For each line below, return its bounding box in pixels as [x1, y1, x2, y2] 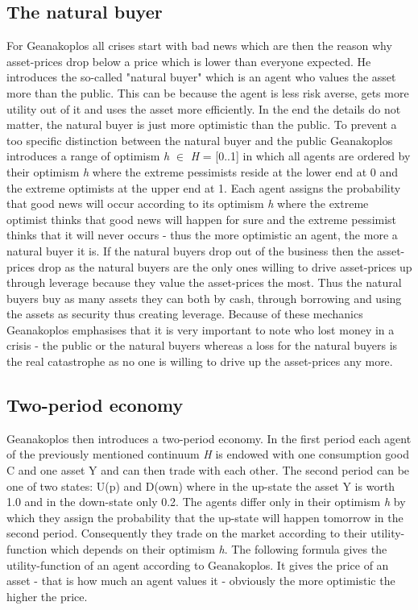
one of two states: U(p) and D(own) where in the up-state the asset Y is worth [6, 477, 395, 494]
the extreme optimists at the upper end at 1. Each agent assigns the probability [6, 179, 401, 196]
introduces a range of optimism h [6, 147, 170, 164]
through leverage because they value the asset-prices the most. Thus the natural [6, 274, 402, 291]
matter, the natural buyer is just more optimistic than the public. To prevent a [6, 116, 397, 133]
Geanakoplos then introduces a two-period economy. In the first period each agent [6, 429, 412, 446]
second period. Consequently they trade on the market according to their [6, 525, 367, 542]
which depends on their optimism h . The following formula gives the [50, 541, 387, 558]
